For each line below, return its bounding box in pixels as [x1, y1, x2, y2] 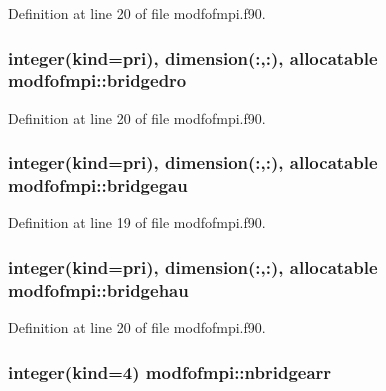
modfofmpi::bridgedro [8, 68, 187, 93]
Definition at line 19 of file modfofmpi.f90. [8, 212, 266, 233]
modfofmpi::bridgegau [8, 173, 188, 198]
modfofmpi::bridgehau [8, 277, 189, 302]
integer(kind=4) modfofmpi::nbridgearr [8, 359, 332, 384]
